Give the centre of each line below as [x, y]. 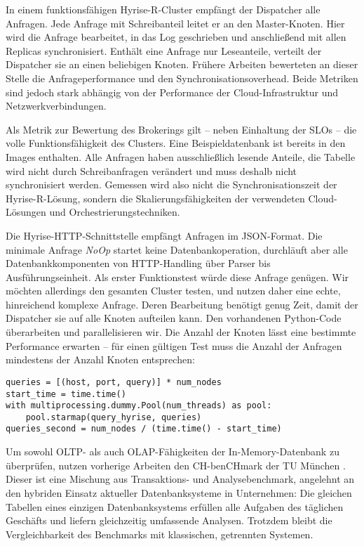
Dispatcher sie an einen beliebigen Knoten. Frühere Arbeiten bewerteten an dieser [182, 64]
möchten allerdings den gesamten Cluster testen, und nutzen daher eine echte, [173, 291]
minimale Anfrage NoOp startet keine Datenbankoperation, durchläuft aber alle [177, 249]
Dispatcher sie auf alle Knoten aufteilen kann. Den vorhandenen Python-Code [174, 318]
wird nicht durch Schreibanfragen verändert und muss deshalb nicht [151, 170]
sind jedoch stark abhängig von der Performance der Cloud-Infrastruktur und [172, 92]
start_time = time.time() [66, 394]
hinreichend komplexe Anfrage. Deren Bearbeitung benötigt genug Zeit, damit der [182, 304]
